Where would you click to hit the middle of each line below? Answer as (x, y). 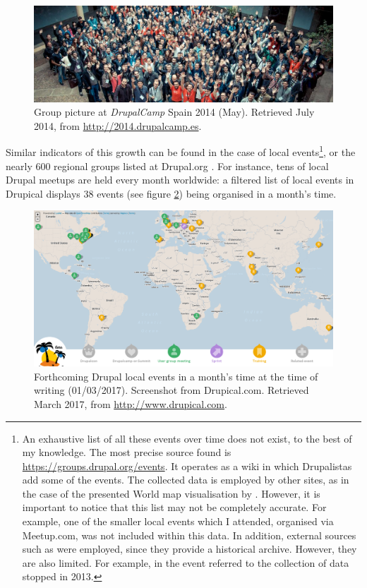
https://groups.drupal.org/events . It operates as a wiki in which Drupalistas (187, 466)
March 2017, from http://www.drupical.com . (131, 403)
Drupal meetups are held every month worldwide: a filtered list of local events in (180, 180)
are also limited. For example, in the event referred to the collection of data (186, 562)
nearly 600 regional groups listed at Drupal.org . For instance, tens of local (167, 166)
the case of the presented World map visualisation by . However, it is (171, 493)
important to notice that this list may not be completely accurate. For (174, 507)
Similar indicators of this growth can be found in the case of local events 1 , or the (181, 151)
